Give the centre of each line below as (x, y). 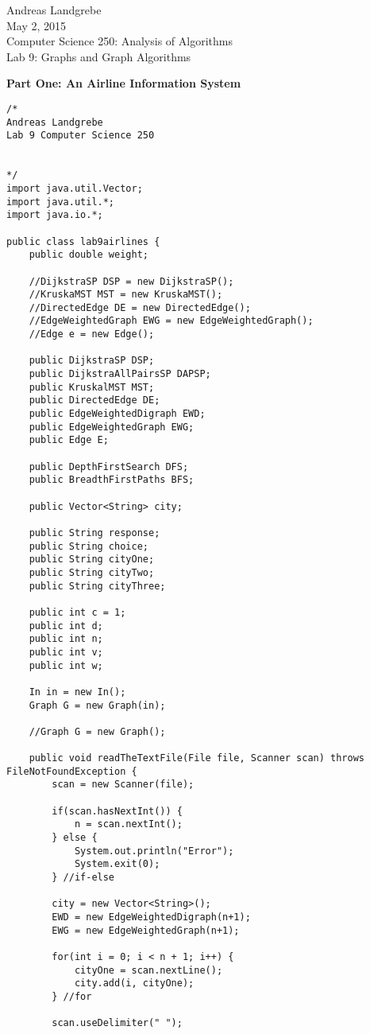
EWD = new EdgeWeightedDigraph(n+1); (151, 917)
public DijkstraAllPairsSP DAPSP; (120, 374)
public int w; (66, 665)
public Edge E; (69, 440)
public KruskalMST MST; (92, 387)
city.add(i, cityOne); (134, 983)
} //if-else (83, 878)
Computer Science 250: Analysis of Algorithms (119, 41)
